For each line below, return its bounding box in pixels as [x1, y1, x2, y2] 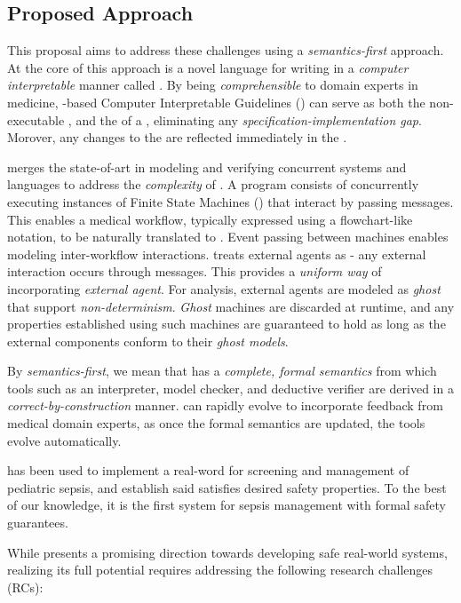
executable [7, 110, 65, 129]
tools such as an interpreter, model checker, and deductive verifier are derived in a [7, 378, 454, 397]
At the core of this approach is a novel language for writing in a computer [7, 58, 409, 76]
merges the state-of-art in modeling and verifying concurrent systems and [7, 157, 407, 176]
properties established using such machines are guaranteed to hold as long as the [7, 314, 446, 333]
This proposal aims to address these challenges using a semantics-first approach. [7, 41, 444, 60]
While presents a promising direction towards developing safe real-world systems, [7, 543, 448, 561]
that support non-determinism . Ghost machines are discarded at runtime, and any [7, 297, 455, 315]
